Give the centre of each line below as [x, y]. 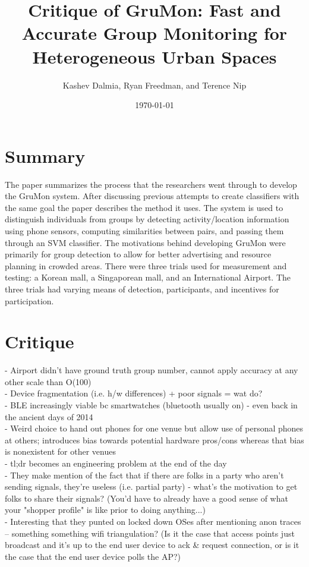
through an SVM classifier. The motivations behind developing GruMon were [145, 242]
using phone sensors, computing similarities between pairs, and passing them [144, 231]
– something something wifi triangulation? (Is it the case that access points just [150, 533]
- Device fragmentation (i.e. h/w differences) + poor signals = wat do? [134, 393]
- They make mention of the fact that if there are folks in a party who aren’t [144, 475]
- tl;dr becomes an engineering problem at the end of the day [116, 463]
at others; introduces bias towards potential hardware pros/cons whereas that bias [154, 440]
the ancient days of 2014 [49, 416]
